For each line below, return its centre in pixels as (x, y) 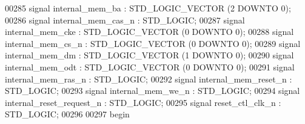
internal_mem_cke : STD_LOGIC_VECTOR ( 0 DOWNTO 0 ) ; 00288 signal (149, 32)
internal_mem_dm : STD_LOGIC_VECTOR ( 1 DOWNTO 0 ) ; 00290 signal (149, 55)
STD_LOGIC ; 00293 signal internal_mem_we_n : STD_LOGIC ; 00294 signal (152, 91)
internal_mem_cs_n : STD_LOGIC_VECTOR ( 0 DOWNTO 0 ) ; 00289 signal (153, 43)
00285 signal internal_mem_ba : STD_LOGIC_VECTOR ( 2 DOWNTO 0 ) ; (148, 8)
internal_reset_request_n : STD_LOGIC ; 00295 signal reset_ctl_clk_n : (143, 102)
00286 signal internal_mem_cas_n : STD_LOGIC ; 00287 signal (125, 20)
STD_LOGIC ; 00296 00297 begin (67, 114)
